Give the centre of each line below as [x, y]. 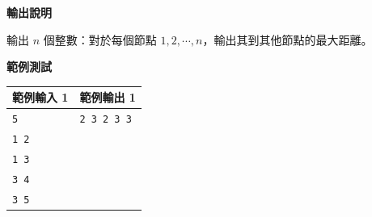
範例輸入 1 [40, 97]
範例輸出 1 [108, 97]
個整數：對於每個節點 [100, 39]
